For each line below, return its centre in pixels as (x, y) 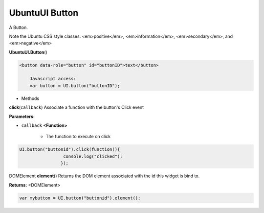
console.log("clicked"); (93, 156)
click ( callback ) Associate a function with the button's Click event (77, 107)
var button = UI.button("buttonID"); (75, 85)
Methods (30, 98)
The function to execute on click (78, 137)
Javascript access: (53, 79)
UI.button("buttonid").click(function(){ (70, 150)
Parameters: (22, 116)
